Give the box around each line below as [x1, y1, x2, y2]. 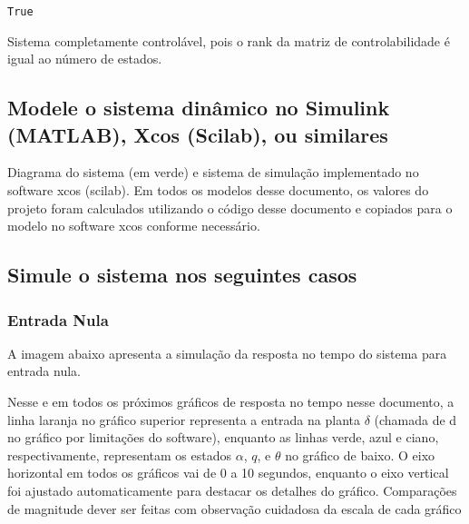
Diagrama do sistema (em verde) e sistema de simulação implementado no [7, 163, 419, 182]
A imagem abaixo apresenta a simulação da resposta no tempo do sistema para [7, 343, 447, 362]
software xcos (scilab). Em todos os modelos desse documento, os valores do [7, 181, 429, 200]
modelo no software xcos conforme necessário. [7, 216, 260, 235]
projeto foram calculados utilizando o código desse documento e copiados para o [7, 198, 453, 217]
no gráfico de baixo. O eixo [285, 445, 435, 464]
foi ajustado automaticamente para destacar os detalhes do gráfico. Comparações [7, 480, 457, 499]
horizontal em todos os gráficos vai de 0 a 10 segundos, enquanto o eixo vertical [7, 463, 449, 482]
